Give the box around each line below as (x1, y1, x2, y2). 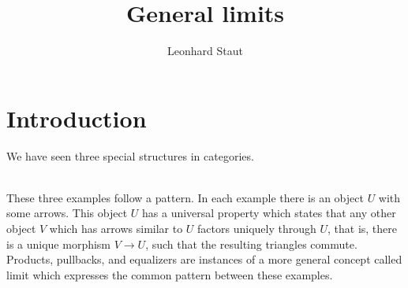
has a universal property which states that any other (142, 205, 396, 221)
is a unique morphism (6, 235, 111, 252)
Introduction (6, 102, 147, 134)
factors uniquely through (197, 220, 316, 237)
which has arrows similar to (49, 220, 183, 237)
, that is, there (328, 220, 398, 237)
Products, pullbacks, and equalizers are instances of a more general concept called (6, 251, 402, 268)
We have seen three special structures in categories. (6, 147, 254, 164)
